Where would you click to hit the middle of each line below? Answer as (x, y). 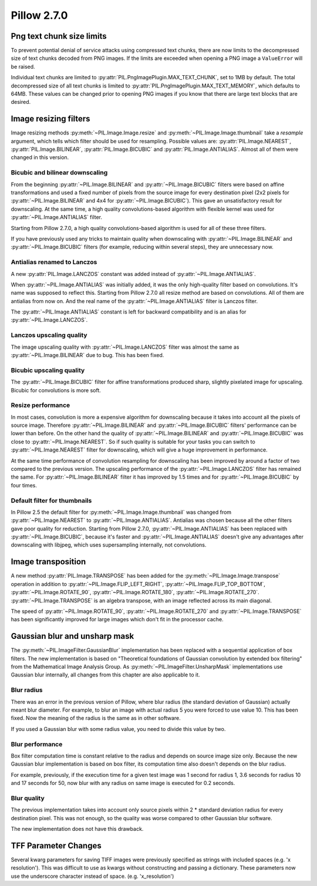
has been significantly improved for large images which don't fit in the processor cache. (117, 619)
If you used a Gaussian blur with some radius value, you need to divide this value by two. (118, 729)
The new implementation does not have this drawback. (77, 828)
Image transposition (48, 562)
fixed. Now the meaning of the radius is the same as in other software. (96, 718)
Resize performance (41, 405)
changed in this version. (40, 157)
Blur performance (37, 744)
